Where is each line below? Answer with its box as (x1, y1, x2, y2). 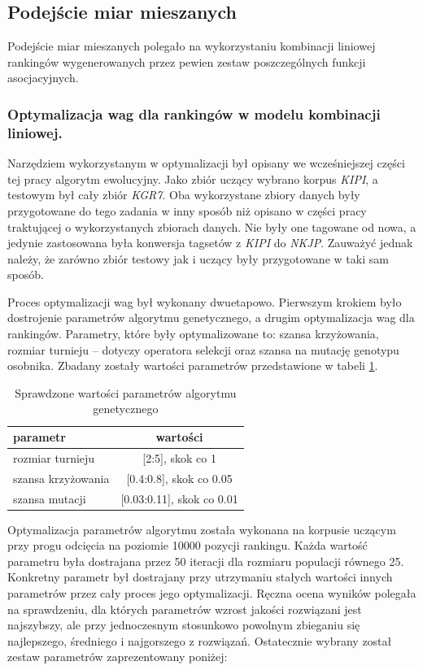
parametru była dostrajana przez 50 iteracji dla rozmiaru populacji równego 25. (7, 552, 404, 569)
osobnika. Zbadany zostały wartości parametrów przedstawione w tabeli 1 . (7, 357, 378, 374)
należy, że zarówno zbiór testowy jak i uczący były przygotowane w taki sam (7, 250, 389, 267)
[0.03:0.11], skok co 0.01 (120, 489, 238, 507)
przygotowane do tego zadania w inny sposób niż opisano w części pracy (7, 202, 367, 219)
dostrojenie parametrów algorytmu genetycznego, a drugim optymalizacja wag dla (7, 309, 415, 326)
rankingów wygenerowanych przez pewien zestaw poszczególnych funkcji (7, 53, 366, 70)
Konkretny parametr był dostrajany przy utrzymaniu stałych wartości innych (7, 568, 393, 585)
